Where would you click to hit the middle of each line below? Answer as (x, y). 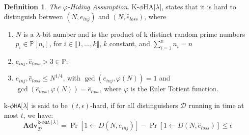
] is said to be (47, 105)
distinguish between (34, 16)
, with (72, 78)
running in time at (216, 105)
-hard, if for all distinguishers (134, 105)
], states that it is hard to (198, 6)
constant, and (130, 43)
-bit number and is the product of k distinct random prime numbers (142, 34)
